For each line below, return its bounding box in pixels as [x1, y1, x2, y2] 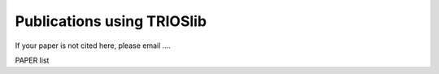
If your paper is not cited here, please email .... [15, 41, 171, 50]
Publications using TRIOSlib [15, 12, 207, 30]
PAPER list [15, 55, 50, 65]
